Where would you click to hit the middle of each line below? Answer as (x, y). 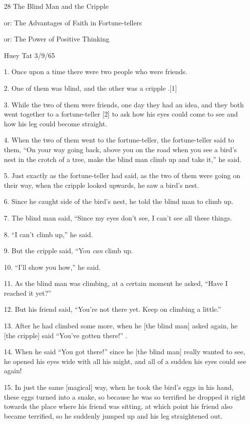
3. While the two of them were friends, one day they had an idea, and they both (124, 104)
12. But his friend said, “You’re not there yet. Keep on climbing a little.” (113, 309)
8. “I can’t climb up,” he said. (49, 234)
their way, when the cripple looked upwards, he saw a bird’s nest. (102, 185)
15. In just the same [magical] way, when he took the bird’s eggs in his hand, (119, 387)
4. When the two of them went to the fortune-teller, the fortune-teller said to (119, 140)
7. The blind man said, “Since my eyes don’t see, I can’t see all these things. (118, 217)
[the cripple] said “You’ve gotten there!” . (66, 335)
